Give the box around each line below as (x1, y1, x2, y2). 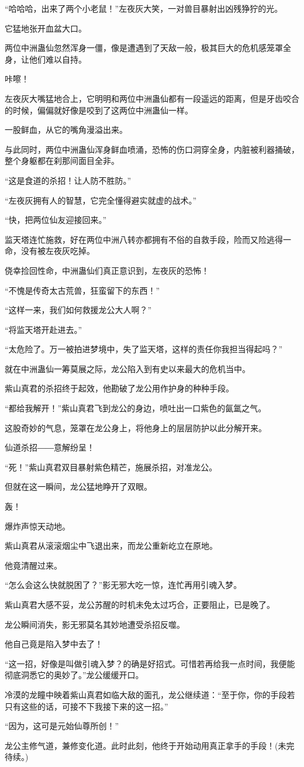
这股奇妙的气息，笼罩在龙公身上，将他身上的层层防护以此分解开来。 (5, 421, 267, 434)
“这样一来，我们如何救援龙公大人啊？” (5, 304, 152, 316)
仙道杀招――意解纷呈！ (5, 441, 95, 453)
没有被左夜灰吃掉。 (20, 245, 95, 257)
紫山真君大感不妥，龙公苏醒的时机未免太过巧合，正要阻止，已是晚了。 (5, 599, 275, 610)
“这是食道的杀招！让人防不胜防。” (5, 174, 132, 186)
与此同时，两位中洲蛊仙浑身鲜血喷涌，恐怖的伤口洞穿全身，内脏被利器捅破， (5, 143, 299, 155)
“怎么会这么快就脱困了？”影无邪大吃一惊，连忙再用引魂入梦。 (5, 579, 242, 591)
